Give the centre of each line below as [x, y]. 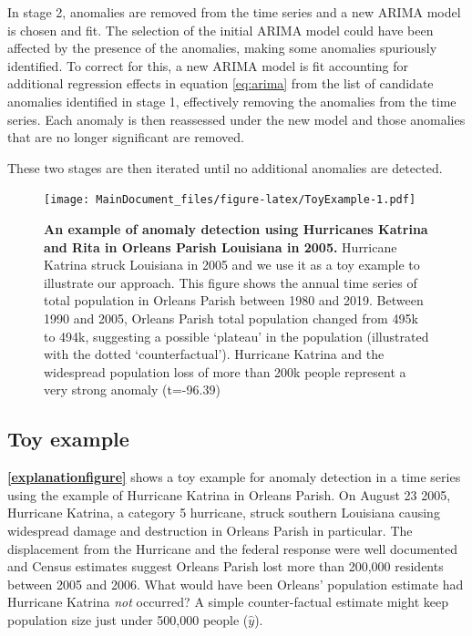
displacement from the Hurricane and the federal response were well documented [232, 548]
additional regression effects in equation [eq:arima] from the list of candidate [221, 83]
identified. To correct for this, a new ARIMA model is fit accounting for [208, 65]
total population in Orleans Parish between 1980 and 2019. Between [234, 300]
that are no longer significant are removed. [126, 137]
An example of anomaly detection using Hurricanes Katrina [236, 229]
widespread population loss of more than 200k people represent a [225, 371]
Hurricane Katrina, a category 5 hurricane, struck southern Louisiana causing [224, 513]
